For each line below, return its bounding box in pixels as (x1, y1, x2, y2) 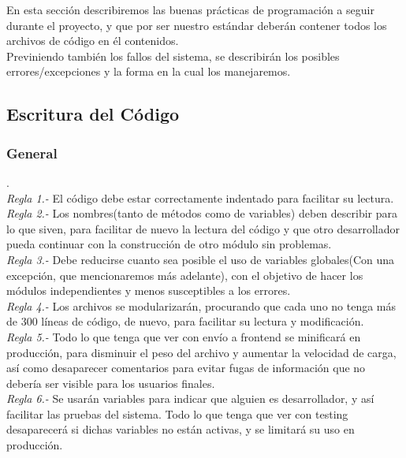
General (6, 143, 58, 162)
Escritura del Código (6, 102, 180, 126)
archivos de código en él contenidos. (6, 32, 179, 49)
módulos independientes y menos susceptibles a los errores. (6, 282, 291, 299)
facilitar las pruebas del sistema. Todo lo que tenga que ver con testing (6, 405, 348, 422)
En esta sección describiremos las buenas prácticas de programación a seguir (6, 2, 374, 17)
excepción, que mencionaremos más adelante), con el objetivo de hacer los (6, 266, 363, 283)
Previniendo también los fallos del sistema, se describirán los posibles (6, 47, 340, 64)
